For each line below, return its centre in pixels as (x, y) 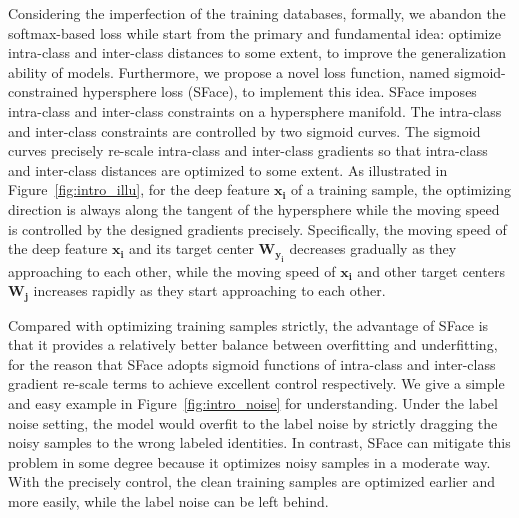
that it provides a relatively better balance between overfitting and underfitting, (253, 344)
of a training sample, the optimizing (401, 189)
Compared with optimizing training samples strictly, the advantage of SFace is (248, 324)
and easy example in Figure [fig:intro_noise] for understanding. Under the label (253, 402)
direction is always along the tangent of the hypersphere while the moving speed (254, 208)
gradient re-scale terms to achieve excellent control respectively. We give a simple (256, 383)
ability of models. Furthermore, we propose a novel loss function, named (229, 71)
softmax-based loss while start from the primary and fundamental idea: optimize (254, 32)
